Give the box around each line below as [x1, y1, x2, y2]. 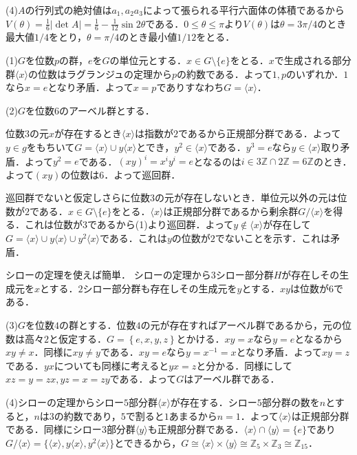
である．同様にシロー [6, 422, 102, 436]
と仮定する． [49, 331, 107, 345]
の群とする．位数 [58, 318, 136, 332]
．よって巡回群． [104, 167, 181, 181]
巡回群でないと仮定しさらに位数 [6, 190, 150, 205]
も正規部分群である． [147, 422, 244, 436]
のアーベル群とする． [58, 103, 155, 117]
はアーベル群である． [184, 372, 280, 386]
